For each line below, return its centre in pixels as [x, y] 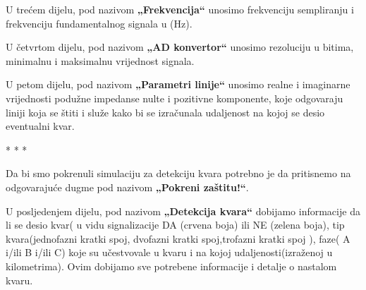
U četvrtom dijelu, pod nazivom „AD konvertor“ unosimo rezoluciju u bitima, [180, 47]
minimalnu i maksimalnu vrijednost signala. [100, 60]
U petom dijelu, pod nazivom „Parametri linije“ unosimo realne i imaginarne [178, 84]
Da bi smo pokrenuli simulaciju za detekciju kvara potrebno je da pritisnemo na [178, 173]
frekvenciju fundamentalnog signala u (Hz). [99, 23]
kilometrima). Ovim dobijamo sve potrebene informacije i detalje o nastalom [171, 266]
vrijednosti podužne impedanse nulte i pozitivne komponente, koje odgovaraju [175, 98]
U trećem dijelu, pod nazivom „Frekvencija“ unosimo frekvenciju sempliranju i [180, 9]
